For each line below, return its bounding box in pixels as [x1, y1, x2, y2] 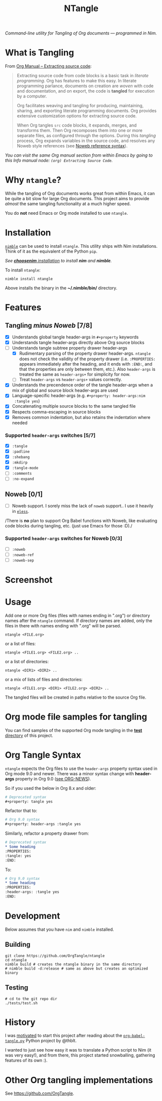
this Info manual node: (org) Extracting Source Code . [5, 158, 113, 163]
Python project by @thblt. [26, 1038, 77, 1044]
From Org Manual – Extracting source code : [5, 64, 92, 69]
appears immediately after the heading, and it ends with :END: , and [19, 361, 152, 367]
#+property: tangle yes [5, 799, 53, 804]
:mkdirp [12, 460, 28, 465]
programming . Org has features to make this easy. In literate [16, 78, 137, 84]
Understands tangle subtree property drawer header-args [12, 345, 127, 351]
